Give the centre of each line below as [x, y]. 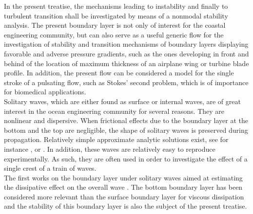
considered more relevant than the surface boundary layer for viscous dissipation [124, 196]
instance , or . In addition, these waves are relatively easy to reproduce [110, 149]
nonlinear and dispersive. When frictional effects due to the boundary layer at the [126, 120]
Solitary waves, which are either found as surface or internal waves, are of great [122, 101]
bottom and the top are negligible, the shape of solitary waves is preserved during [126, 130]
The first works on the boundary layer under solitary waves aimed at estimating [123, 177]
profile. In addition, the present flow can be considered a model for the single [119, 73]
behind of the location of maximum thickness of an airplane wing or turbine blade [126, 63]
